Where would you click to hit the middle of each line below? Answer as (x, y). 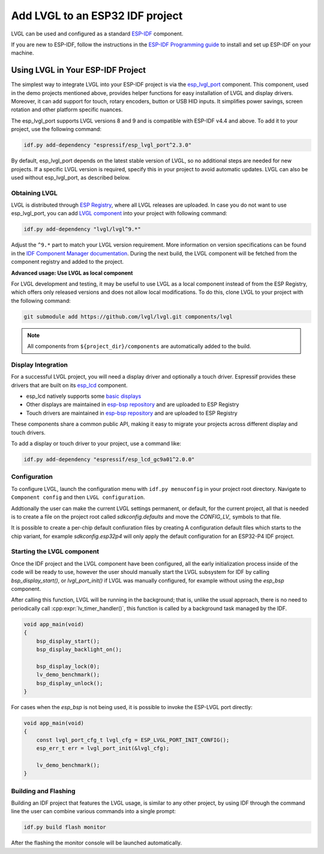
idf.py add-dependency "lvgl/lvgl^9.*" (82, 229)
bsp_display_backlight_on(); (79, 649)
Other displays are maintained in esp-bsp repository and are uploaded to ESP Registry (133, 404)
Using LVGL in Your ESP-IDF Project (79, 70)
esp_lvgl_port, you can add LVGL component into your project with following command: (119, 213)
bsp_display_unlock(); (70, 683)
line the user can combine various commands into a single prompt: (94, 811)
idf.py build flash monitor (65, 827)
